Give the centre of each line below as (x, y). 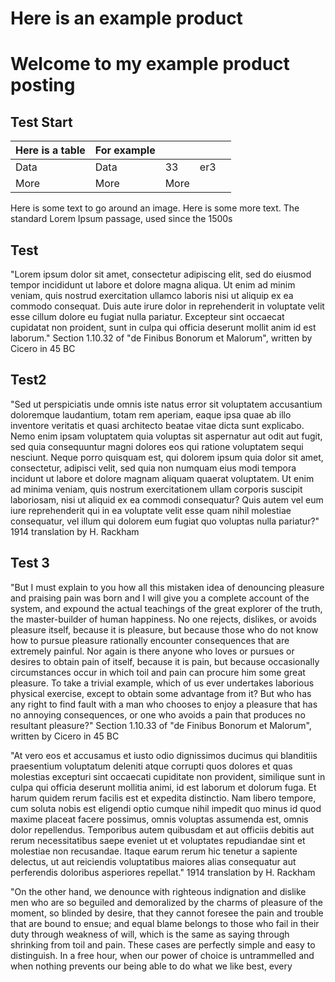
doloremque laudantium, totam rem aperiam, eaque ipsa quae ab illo (151, 414)
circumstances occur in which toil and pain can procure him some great (158, 672)
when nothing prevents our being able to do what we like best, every (151, 966)
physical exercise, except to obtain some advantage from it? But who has (161, 693)
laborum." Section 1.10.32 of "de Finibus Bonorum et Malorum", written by (161, 338)
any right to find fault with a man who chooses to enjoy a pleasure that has (164, 704)
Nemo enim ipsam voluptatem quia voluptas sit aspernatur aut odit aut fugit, (166, 436)
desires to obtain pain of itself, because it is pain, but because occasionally (165, 661)
